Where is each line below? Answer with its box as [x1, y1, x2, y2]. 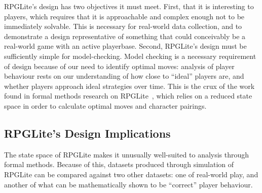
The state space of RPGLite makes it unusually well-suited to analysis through [4, 149, 249, 159]
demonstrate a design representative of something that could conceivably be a [4, 30, 246, 41]
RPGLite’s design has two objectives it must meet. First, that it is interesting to [4, 1, 254, 11]
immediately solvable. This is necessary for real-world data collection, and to [4, 21, 242, 31]
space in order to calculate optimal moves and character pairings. [4, 100, 207, 111]
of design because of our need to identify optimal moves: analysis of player [4, 60, 235, 71]
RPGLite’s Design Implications [4, 125, 171, 141]
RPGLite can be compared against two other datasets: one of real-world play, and [4, 169, 258, 179]
